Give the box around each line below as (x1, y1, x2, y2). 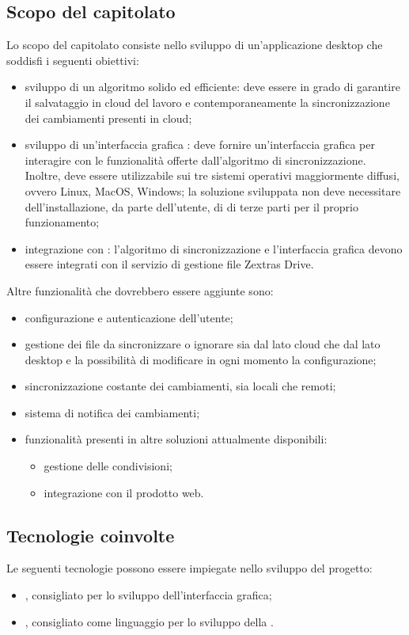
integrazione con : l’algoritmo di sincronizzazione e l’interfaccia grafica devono (25, 240, 403, 257)
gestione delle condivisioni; (44, 458, 172, 474)
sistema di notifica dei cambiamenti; (25, 404, 200, 420)
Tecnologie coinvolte (6, 523, 175, 547)
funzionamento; (25, 214, 100, 230)
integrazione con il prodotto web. (44, 484, 204, 500)
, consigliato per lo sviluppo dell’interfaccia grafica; (25, 587, 272, 603)
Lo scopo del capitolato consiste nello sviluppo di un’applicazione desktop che (6, 36, 383, 53)
